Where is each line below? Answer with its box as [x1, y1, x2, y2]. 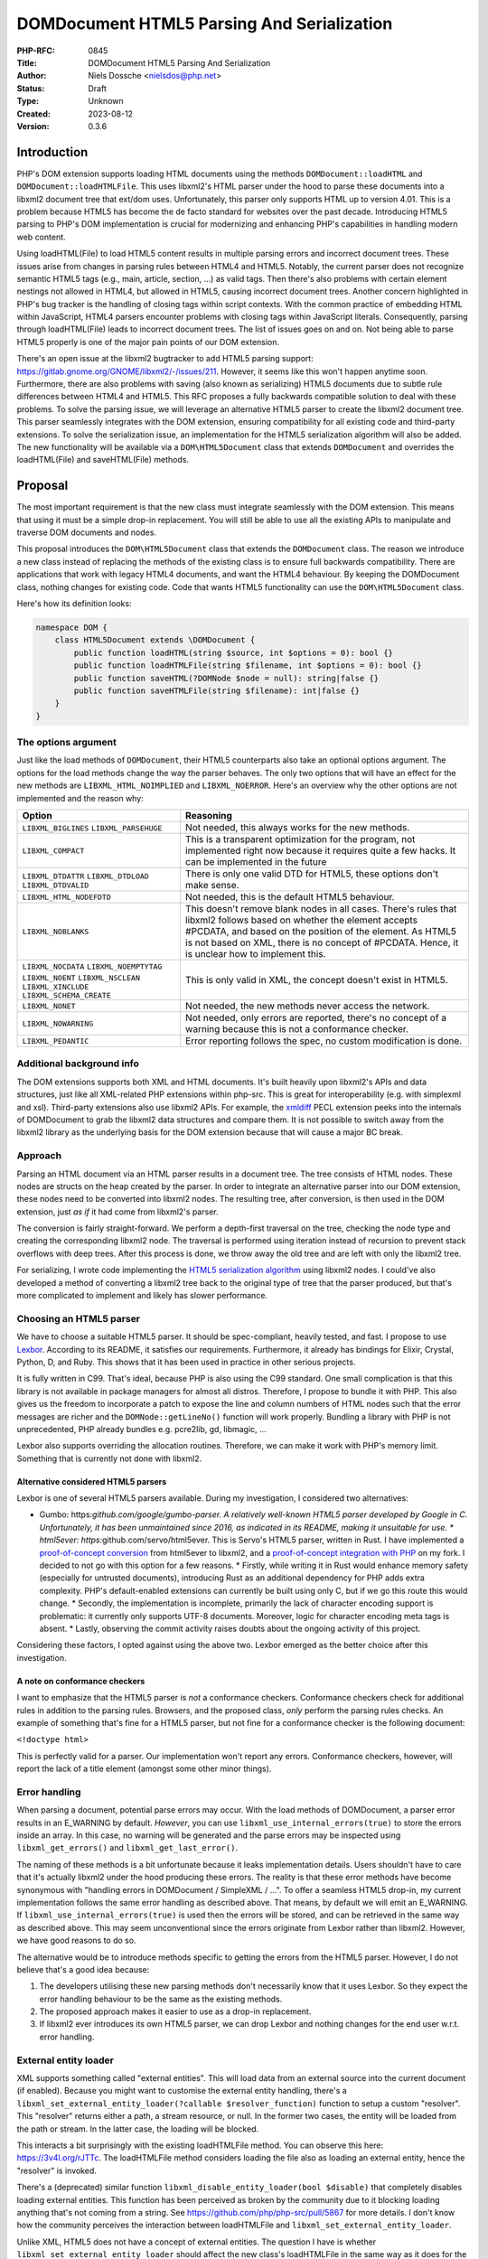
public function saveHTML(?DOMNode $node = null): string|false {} [73, 673, 380, 683]
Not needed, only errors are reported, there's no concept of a [185, 1012, 447, 1025]
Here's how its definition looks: [16, 598, 132, 609]
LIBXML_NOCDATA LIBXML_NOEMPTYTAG [22, 962, 163, 971]
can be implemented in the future [185, 856, 327, 868]
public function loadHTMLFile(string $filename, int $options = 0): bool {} [73, 661, 422, 670]
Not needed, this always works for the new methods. [185, 821, 410, 834]
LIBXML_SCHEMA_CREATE [22, 990, 112, 1000]
